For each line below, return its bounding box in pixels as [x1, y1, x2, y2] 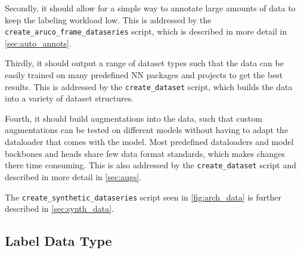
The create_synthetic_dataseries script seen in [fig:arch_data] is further [5, 190, 282, 203]
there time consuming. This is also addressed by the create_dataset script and [5, 159, 296, 171]
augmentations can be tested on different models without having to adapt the [5, 124, 288, 136]
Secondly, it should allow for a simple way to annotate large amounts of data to [5, 2, 296, 14]
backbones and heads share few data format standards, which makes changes [5, 147, 286, 159]
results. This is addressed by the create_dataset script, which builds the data [5, 80, 293, 92]
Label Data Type [5, 232, 112, 250]
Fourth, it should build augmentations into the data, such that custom [5, 112, 262, 124]
